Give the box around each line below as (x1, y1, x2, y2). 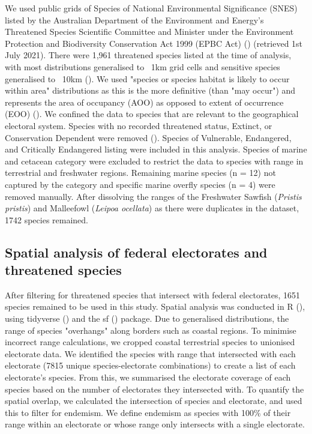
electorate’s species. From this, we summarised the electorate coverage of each (5, 371, 291, 384)
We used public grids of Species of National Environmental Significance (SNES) (5, 2, 298, 14)
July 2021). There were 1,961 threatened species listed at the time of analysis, (5, 49, 292, 61)
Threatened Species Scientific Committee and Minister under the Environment (5, 25, 294, 38)
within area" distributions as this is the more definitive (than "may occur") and (5, 84, 296, 97)
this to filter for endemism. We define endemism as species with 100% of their (5, 406, 291, 418)
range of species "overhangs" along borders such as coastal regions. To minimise (5, 324, 296, 336)
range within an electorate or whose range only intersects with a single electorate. (5, 418, 305, 430)
